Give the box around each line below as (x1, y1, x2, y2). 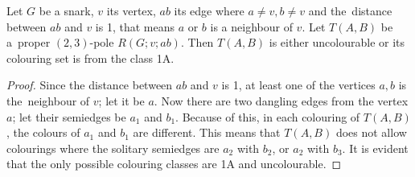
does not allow (335, 124, 407, 141)
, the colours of (6, 124, 80, 141)
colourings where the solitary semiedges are (6, 139, 220, 156)
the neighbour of (6, 92, 90, 109)
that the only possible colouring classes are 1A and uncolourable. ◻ (6, 155, 342, 172)
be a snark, (39, 2, 94, 19)
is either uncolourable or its (269, 34, 405, 51)
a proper (6, 34, 51, 51)
